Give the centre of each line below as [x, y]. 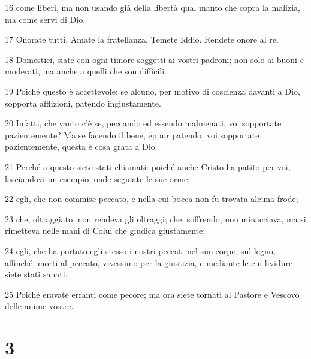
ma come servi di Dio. [45, 19]
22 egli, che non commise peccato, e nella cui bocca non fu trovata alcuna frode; [152, 199]
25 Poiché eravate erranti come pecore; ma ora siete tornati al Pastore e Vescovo [152, 294]
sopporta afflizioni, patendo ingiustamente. [83, 103]
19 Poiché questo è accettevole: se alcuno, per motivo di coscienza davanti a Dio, [153, 91]
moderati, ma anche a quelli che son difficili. [86, 71]
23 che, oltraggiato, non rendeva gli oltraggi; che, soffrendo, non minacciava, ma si [155, 218]
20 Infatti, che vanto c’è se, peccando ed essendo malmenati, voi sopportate [143, 123]
